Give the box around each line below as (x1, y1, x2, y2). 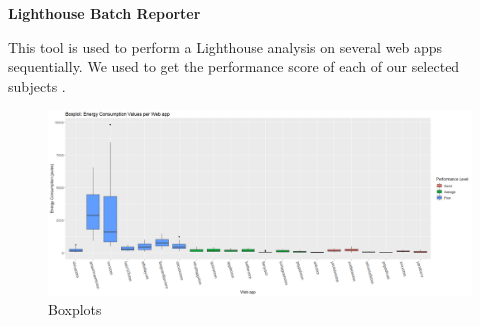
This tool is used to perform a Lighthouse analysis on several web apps (8, 36, 443, 57)
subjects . (8, 75, 66, 96)
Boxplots (48, 299, 102, 320)
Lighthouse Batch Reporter (8, 3, 201, 23)
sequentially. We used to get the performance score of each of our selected (8, 56, 460, 77)
